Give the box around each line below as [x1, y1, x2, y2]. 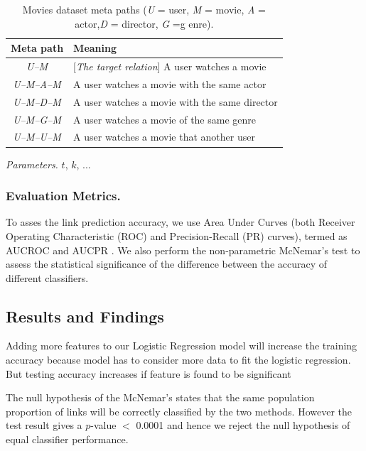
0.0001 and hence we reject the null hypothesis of [136, 418, 350, 433]
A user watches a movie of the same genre [73, 112, 256, 126]
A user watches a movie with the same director [73, 94, 278, 109]
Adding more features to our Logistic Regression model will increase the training [6, 338, 357, 353]
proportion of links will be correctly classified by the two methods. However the [6, 403, 352, 418]
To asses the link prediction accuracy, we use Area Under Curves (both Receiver [6, 214, 355, 229]
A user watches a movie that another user [73, 129, 255, 144]
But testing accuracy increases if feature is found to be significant [6, 366, 291, 381]
